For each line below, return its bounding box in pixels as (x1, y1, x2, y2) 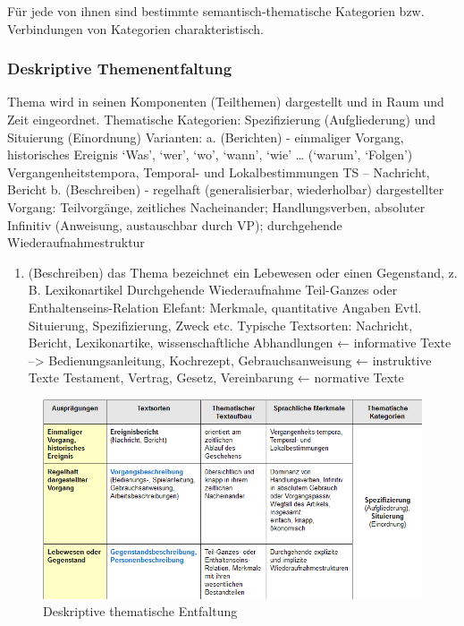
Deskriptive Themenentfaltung (7, 57, 232, 80)
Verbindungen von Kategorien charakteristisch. (7, 19, 264, 38)
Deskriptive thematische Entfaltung (43, 602, 238, 621)
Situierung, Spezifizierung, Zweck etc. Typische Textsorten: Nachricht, (28, 315, 413, 334)
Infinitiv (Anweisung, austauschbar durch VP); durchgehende (7, 215, 342, 234)
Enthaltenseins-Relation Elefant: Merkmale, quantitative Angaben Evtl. (28, 297, 422, 316)
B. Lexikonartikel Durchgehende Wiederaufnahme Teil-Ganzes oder (28, 280, 398, 299)
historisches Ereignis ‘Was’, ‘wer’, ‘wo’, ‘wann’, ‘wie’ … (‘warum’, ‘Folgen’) (7, 145, 413, 164)
